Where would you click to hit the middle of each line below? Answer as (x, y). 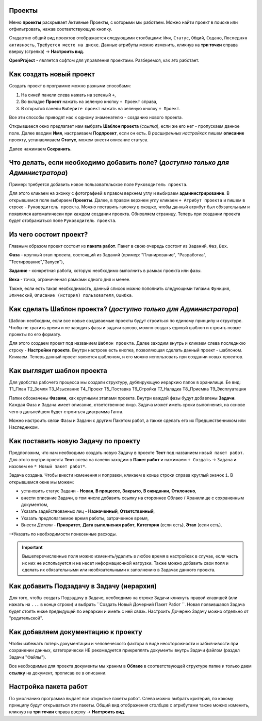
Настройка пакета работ (48, 687)
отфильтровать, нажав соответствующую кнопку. (61, 29)
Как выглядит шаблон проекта (58, 371)
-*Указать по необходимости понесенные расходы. (63, 534)
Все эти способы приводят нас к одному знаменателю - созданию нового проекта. (96, 117)
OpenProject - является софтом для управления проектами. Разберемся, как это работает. (104, 60)
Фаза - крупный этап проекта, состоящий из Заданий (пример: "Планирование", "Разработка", (108, 255)
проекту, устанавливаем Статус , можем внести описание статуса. (79, 140)
